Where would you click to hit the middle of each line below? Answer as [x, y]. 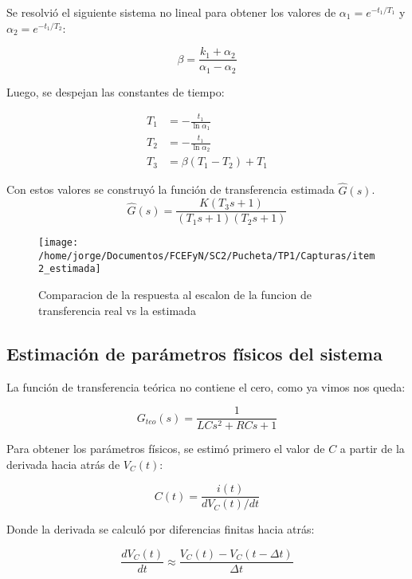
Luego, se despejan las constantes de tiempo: [116, 91]
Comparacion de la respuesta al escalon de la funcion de [175, 295]
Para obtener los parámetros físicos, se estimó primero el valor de [166, 449]
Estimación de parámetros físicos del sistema [194, 353]
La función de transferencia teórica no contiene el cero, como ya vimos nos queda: [206, 386]
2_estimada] [70, 269]
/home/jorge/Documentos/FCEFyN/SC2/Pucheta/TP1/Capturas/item [207, 256]
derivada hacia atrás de [63, 464]
